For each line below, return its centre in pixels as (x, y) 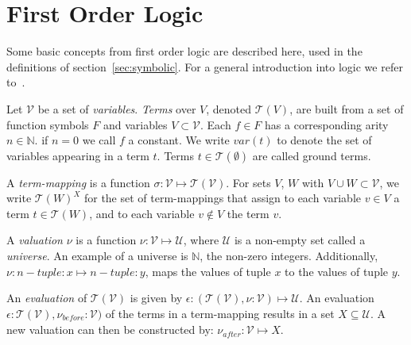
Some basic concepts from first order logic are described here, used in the (184, 51)
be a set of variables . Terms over (117, 108)
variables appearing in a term (78, 155)
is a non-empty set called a (300, 240)
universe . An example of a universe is (97, 256)
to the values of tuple (337, 271)
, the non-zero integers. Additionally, (289, 256)
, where (201, 240)
